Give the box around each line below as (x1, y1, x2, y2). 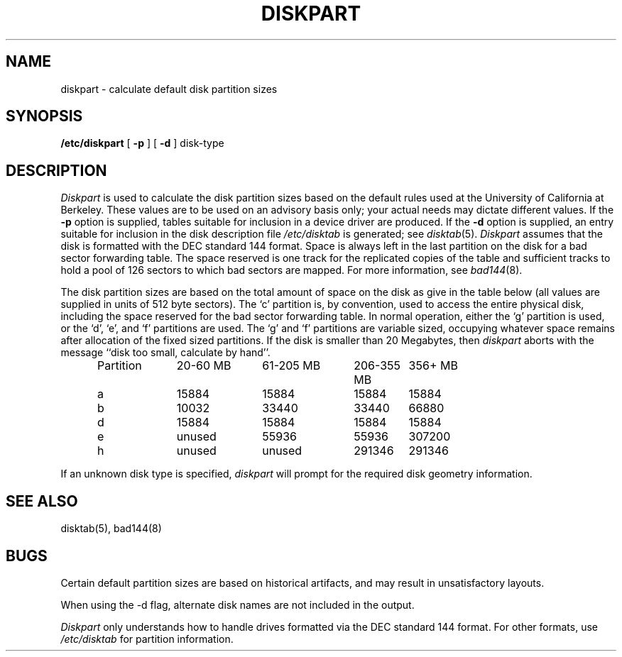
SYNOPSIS (6, 107, 83, 126)
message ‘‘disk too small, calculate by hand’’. (60, 346, 271, 359)
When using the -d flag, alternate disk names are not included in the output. (60, 598, 415, 611)
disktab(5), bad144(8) (60, 522, 162, 535)
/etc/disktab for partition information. (60, 632, 234, 645)
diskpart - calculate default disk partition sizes (60, 82, 278, 95)
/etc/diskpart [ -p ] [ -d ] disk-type (60, 137, 224, 150)
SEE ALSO (6, 492, 78, 510)
